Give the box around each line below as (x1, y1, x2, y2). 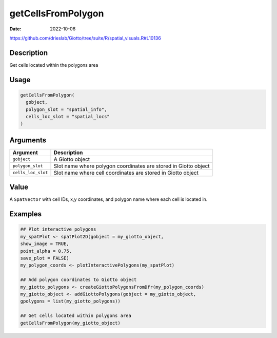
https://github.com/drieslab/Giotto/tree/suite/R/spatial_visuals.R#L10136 (9, 35, 161, 41)
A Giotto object (53, 156, 90, 163)
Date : (9, 26, 22, 32)
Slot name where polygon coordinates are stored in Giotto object (53, 162, 210, 170)
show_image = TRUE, (20, 241, 69, 247)
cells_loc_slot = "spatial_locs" (26, 114, 110, 120)
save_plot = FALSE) (20, 255, 69, 261)
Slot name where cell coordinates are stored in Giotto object (53, 169, 199, 176)
